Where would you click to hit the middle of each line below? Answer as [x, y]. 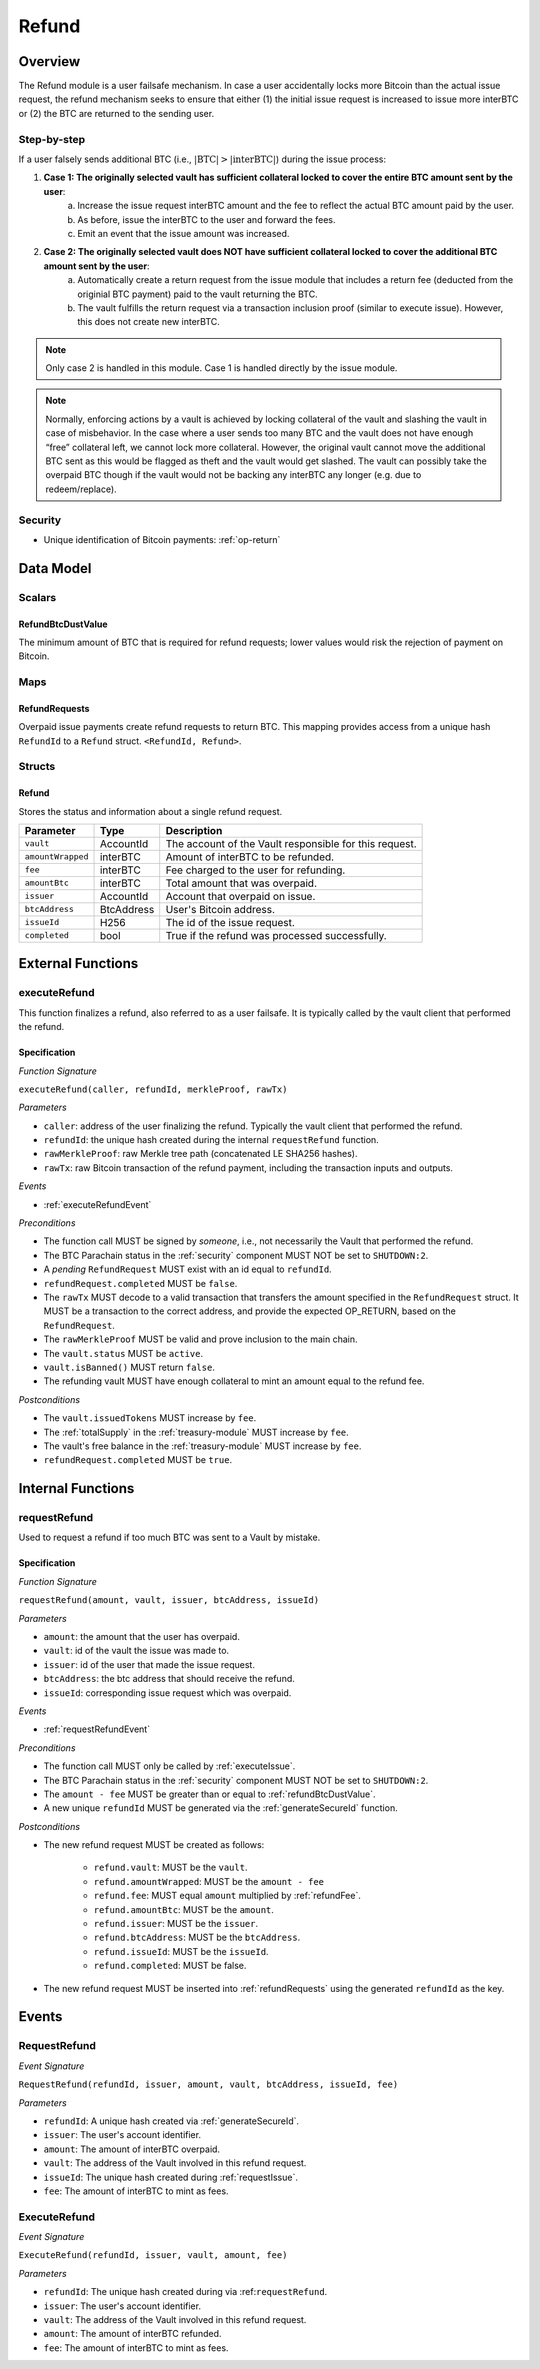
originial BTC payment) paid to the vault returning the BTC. [198, 294]
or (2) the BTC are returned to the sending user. [116, 113]
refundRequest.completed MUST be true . [138, 1460]
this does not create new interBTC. [148, 322]
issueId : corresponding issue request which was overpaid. [167, 1692]
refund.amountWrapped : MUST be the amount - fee [209, 1881]
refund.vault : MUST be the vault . [170, 1867]
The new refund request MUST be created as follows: [154, 1845]
